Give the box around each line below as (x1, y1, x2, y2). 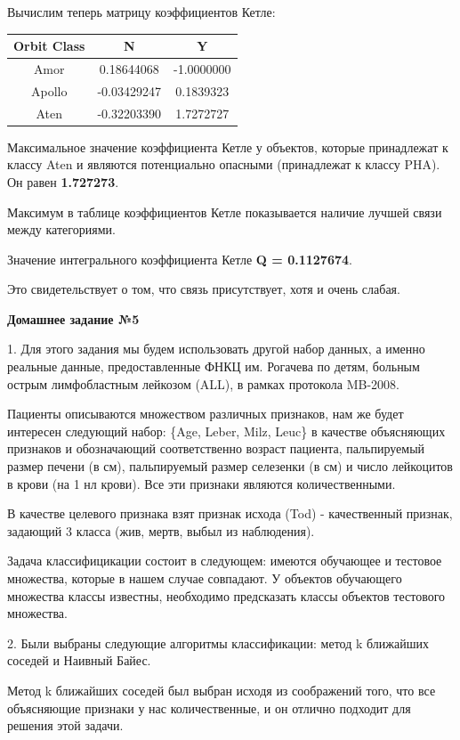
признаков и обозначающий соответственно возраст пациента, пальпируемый (7, 439, 425, 458)
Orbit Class (13, 37, 85, 55)
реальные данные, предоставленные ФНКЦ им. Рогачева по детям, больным (7, 357, 420, 376)
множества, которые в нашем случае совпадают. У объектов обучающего (7, 569, 402, 587)
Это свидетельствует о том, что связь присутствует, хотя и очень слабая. (7, 280, 400, 298)
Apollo (30, 81, 68, 100)
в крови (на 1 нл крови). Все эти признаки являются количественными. (7, 474, 396, 492)
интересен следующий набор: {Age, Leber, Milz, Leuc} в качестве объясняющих (7, 421, 446, 440)
